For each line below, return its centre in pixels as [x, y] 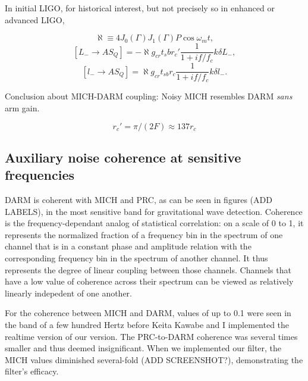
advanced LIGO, [35, 19]
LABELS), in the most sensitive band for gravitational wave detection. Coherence [154, 211]
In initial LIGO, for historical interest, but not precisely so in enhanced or [140, 8]
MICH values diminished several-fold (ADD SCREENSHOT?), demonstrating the [154, 359]
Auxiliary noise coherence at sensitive [123, 157]
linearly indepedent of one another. [69, 293]
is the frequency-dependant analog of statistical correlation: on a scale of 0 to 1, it [154, 223]
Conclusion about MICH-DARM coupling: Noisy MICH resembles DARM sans [149, 96]
